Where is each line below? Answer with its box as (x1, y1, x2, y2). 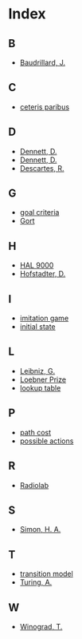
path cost (19, 427, 52, 437)
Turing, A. (19, 577, 53, 587)
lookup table (19, 383, 61, 392)
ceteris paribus (19, 101, 70, 112)
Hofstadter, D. (19, 269, 66, 279)
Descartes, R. (19, 163, 64, 173)
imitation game (19, 313, 69, 323)
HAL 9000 (19, 260, 54, 270)
